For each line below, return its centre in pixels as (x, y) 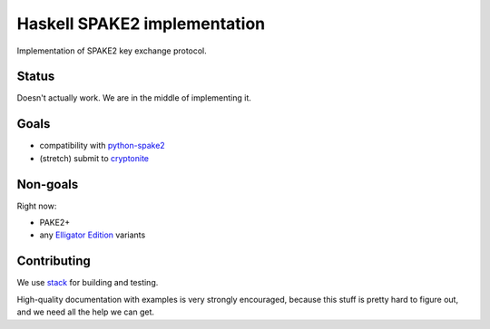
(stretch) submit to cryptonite (94, 158)
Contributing (54, 261)
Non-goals (48, 184)
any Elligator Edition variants (93, 235)
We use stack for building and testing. (88, 283)
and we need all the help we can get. (85, 312)
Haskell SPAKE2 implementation (141, 24)
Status (36, 77)
